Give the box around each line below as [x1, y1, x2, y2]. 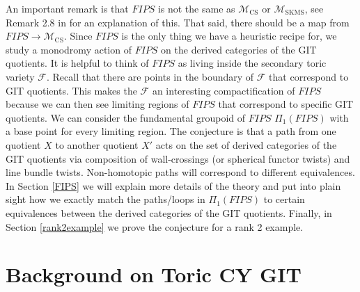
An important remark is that [6, 1, 129, 15]
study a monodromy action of [6, 42, 132, 56]
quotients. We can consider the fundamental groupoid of [6, 110, 246, 124]
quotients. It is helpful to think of [6, 56, 149, 70]
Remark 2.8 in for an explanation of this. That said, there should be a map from [6, 15, 350, 29]
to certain [263, 192, 305, 206]
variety [6, 69, 35, 83]
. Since [63, 29, 93, 43]
